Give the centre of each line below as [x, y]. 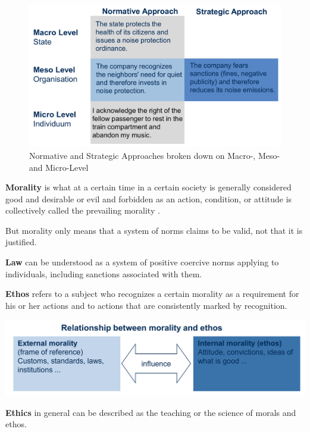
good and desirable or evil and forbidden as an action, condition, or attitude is [149, 198]
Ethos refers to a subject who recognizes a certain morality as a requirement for [152, 294]
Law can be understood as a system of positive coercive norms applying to [142, 262]
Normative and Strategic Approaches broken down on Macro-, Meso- [155, 155]
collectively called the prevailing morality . [83, 210]
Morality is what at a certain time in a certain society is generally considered [148, 187]
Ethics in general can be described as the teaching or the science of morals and [151, 412]
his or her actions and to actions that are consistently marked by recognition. [146, 305]
